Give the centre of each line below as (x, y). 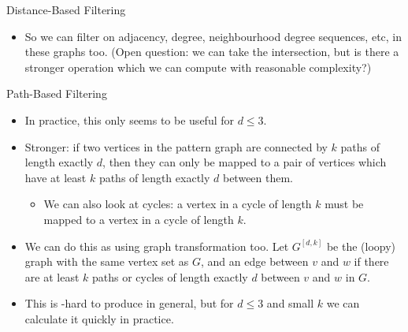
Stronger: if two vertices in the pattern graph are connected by (176, 146)
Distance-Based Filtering (66, 9)
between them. (258, 177)
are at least (52, 276)
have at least (56, 177)
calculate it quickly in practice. (99, 318)
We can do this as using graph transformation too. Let (157, 246)
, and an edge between (255, 261)
